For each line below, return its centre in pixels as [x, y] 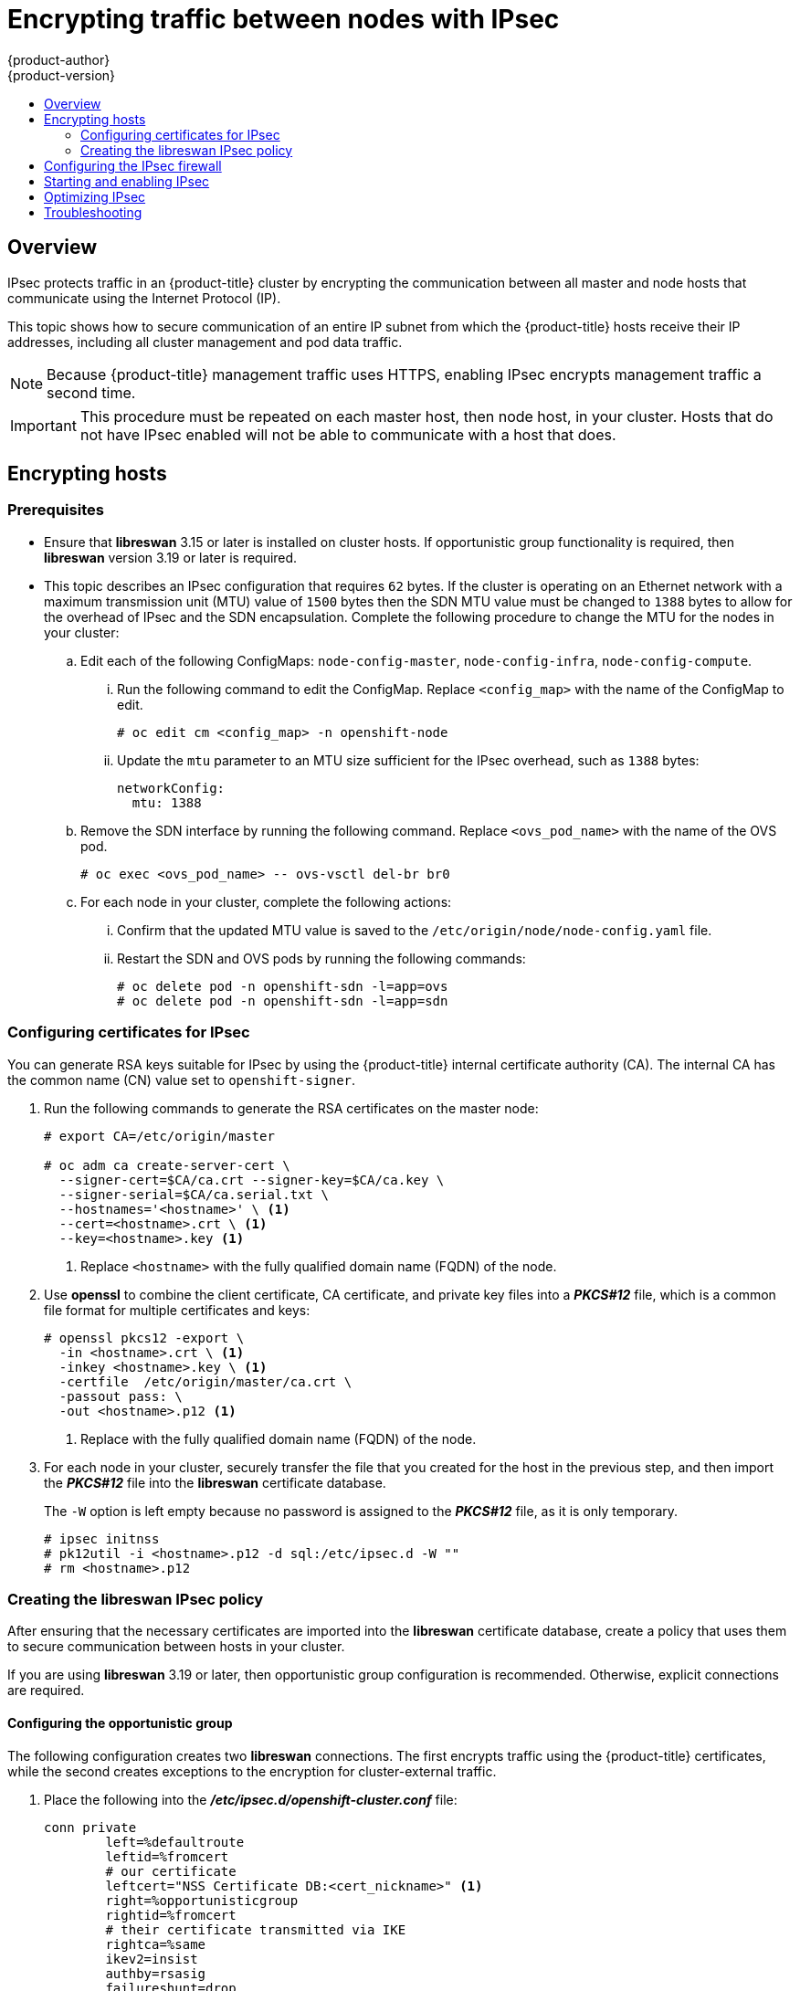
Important [43, 425]
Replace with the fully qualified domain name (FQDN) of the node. [279, 1438]
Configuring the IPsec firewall [133, 165]
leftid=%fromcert [167, 1856]
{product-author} [59, 59]
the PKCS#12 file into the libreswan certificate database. [215, 1482]
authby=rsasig [156, 1973]
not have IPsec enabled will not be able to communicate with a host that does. [348, 434]
